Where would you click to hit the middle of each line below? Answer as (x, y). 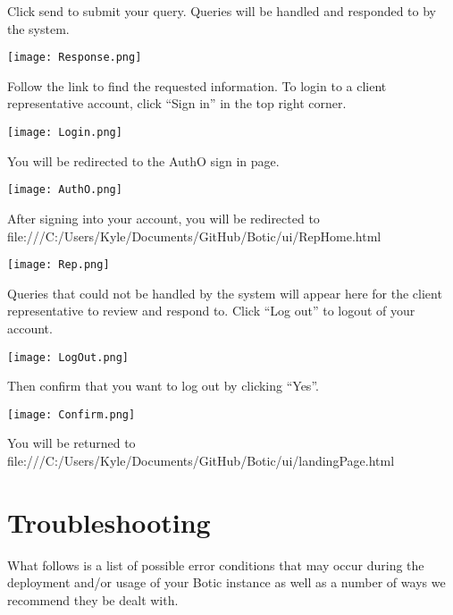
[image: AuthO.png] (65, 190)
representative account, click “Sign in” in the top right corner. (177, 103)
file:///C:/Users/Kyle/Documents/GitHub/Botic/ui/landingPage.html (201, 461)
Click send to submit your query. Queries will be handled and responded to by (222, 11)
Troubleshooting (109, 522)
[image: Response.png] (75, 58)
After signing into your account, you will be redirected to (164, 218)
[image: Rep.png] (59, 265)
